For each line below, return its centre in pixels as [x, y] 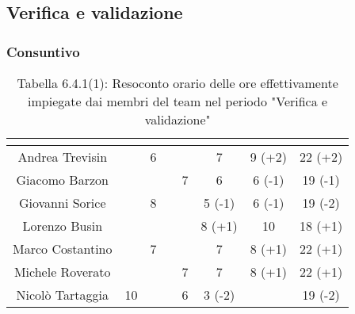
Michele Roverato [62, 272]
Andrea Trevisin [63, 157]
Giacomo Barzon [62, 180]
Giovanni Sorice [62, 203]
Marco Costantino [63, 249]
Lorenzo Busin [63, 226]
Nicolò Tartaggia [62, 295]
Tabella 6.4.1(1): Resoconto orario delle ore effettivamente [177, 83]
